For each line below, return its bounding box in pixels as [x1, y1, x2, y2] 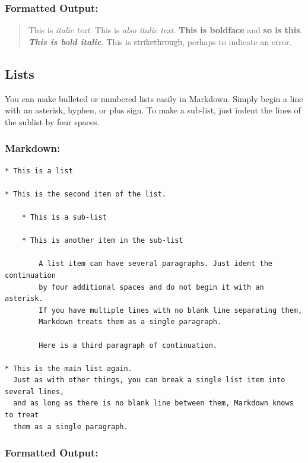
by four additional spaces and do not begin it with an [39, 283, 264, 291]
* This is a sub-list [21, 213, 107, 221]
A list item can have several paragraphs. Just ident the [39, 259, 273, 268]
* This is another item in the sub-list [21, 236, 183, 245]
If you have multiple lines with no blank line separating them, [39, 306, 303, 315]
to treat [5, 411, 39, 420]
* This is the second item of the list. [5, 189, 167, 198]
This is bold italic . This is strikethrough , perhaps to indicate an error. [28, 35, 292, 47]
